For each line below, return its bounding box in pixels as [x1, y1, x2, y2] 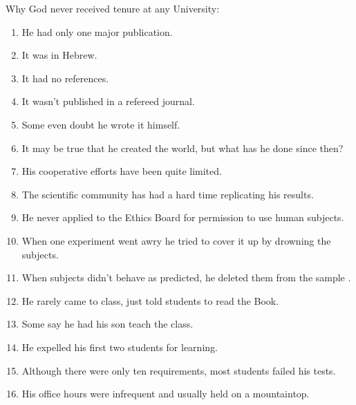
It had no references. [21, 70, 109, 85]
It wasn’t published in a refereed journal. [21, 94, 195, 109]
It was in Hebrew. [21, 48, 97, 62]
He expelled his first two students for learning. [21, 339, 218, 354]
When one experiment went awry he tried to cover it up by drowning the [21, 233, 331, 247]
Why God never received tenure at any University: [6, 1, 220, 15]
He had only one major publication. [21, 24, 173, 39]
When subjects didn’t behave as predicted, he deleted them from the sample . [21, 270, 351, 285]
